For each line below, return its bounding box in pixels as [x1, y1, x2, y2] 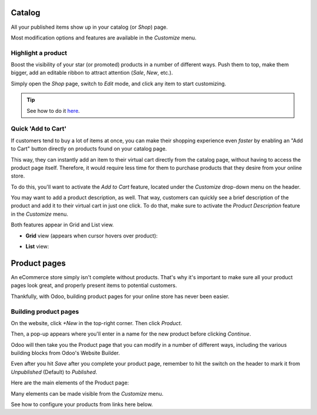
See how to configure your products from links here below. [11, 401, 153, 408]
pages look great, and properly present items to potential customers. [11, 282, 177, 289]
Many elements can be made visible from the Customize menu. [11, 390, 164, 397]
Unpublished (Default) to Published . [11, 368, 97, 376]
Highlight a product [11, 49, 68, 57]
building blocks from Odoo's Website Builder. [11, 350, 120, 357]
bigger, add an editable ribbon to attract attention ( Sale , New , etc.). [11, 69, 173, 76]
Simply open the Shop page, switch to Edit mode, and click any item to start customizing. [11, 80, 227, 87]
